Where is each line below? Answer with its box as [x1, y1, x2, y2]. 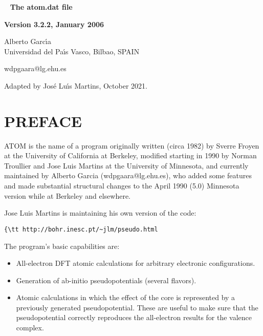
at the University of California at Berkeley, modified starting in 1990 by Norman [4, 150, 257, 161]
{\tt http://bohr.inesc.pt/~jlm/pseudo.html [4, 225, 158, 233]
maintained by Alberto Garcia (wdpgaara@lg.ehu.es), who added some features [4, 170, 252, 181]
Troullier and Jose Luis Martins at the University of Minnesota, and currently [4, 160, 249, 171]
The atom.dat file [10, 2, 73, 12]
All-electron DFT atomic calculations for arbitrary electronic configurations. [16, 258, 255, 268]
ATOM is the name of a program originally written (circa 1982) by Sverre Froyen [4, 140, 259, 151]
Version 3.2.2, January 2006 [4, 18, 104, 29]
